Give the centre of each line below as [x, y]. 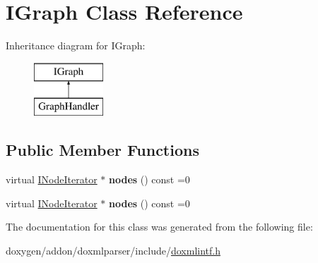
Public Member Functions [102, 150]
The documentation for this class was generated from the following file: [159, 227]
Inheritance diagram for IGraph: [76, 45]
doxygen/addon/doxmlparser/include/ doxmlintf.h [113, 250]
